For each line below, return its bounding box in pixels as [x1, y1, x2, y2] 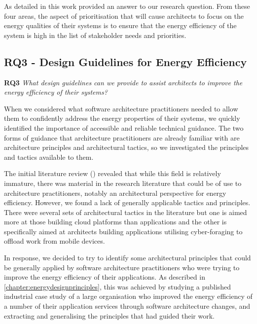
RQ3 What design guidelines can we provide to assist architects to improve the [4, 77, 243, 87]
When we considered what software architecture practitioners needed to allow [4, 103, 238, 113]
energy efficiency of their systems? [4, 87, 108, 97]
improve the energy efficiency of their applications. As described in [4, 272, 205, 282]
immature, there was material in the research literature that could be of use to [4, 178, 242, 188]
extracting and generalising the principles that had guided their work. [4, 310, 215, 321]
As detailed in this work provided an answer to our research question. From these [4, 1, 250, 11]
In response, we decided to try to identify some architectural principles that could [4, 252, 251, 263]
